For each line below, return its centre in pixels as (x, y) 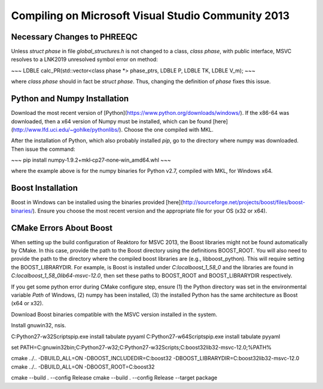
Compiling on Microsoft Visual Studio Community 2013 (150, 16)
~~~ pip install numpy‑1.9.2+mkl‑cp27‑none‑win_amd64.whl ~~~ (91, 160)
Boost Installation (44, 188)
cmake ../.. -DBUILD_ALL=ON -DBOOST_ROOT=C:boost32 (83, 367)
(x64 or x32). (27, 303)
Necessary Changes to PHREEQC (74, 37)
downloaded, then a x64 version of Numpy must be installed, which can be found (111, 121)
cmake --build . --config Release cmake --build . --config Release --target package (114, 378)
